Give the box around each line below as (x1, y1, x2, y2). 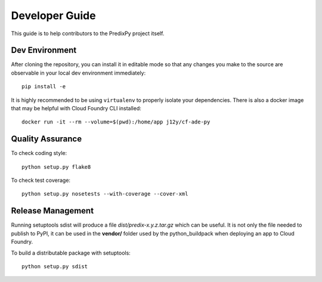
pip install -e (21, 83, 66, 90)
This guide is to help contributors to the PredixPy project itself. (11, 30, 165, 37)
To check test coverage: (11, 176, 71, 184)
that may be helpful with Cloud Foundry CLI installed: (11, 105, 141, 112)
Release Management (11, 206, 94, 216)
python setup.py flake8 (21, 163, 91, 170)
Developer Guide (11, 9, 96, 22)
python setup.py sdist (21, 263, 88, 269)
